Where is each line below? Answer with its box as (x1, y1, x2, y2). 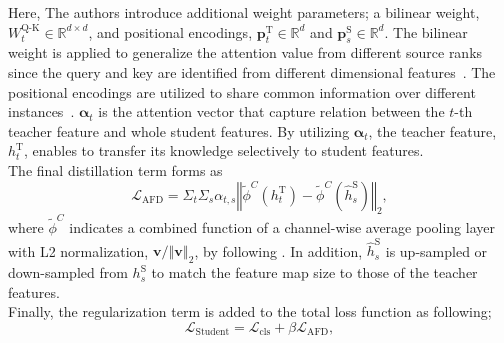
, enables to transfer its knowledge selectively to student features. (23, 140, 424, 161)
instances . (8, 101, 75, 122)
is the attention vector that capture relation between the (98, 101, 445, 122)
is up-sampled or (385, 240, 488, 261)
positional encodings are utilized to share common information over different (8, 81, 476, 102)
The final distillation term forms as (8, 159, 223, 180)
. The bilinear (384, 21, 468, 42)
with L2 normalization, (8, 240, 149, 261)
